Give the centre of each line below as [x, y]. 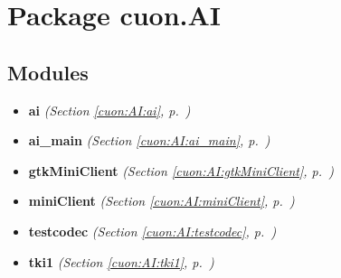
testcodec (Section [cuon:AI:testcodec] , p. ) [152, 231]
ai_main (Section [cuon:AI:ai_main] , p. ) [149, 140]
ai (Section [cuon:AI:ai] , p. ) [109, 110]
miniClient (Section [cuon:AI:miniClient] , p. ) [161, 201]
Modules [48, 72]
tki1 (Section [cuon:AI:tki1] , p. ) [121, 261]
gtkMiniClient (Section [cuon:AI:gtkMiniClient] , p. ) [181, 170]
